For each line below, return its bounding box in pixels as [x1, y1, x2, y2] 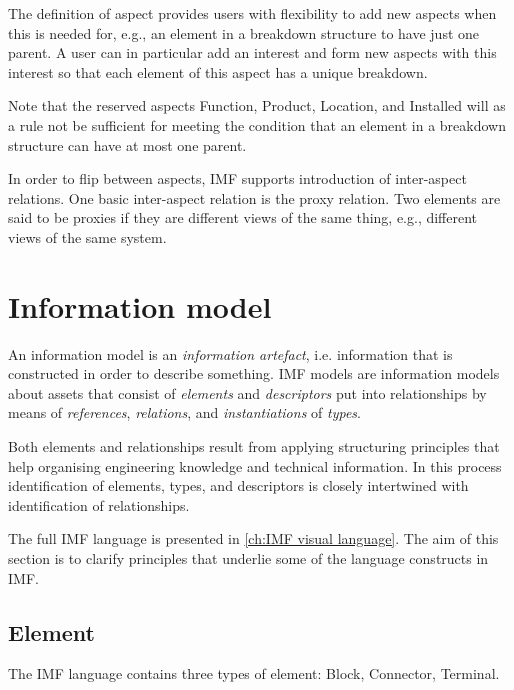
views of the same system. [8, 226, 167, 247]
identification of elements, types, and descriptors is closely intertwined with [8, 475, 469, 496]
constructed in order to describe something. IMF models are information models [8, 363, 500, 384]
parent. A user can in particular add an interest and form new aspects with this [8, 42, 497, 63]
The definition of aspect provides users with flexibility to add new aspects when [8, 3, 497, 23]
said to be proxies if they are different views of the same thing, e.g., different [8, 207, 478, 228]
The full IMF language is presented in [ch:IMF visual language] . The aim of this [8, 528, 499, 549]
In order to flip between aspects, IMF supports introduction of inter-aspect [8, 168, 467, 189]
